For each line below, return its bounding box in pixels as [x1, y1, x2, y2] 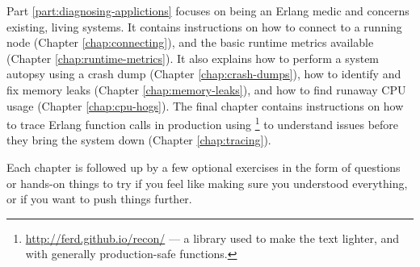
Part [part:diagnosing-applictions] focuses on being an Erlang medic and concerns [6, 2, 409, 19]
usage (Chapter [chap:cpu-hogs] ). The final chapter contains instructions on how [6, 97, 404, 114]
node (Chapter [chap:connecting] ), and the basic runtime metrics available [6, 34, 374, 51]
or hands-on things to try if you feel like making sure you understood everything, [6, 174, 408, 191]
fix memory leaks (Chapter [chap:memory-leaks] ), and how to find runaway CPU [6, 81, 406, 98]
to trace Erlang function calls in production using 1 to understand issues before [6, 114, 399, 132]
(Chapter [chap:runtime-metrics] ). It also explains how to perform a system [6, 49, 380, 66]
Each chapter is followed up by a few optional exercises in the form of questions [6, 159, 401, 175]
